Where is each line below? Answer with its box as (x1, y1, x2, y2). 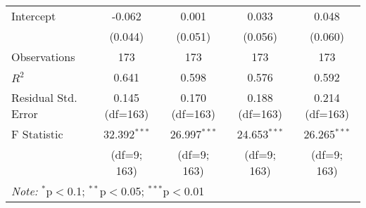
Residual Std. (11, 89, 77, 105)
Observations (11, 48, 75, 65)
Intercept (11, 8, 56, 24)
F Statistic (11, 126, 63, 142)
